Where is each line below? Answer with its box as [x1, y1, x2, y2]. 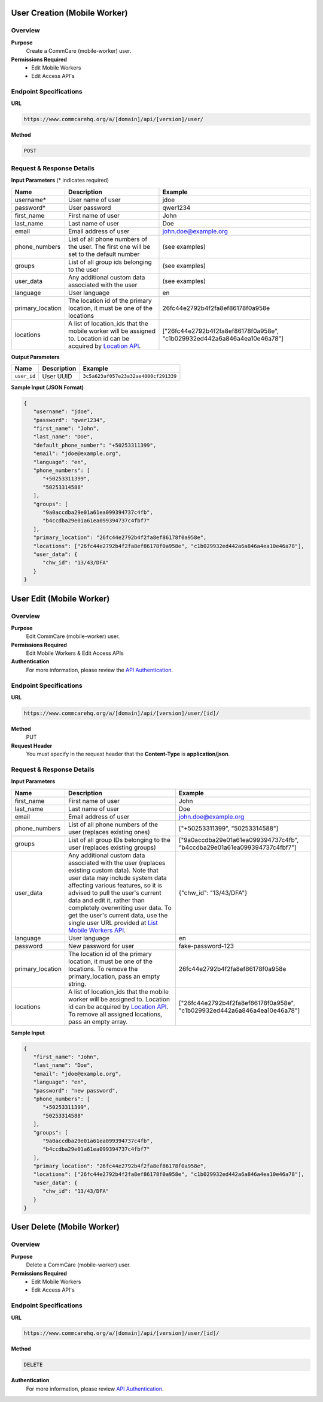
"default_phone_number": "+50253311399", [33, 441, 157, 449]
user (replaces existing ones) [68, 828, 151, 836]
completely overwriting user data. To [68, 903, 172, 911]
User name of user [68, 195, 121, 204]
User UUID [42, 372, 72, 380]
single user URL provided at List [68, 918, 159, 926]
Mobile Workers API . [68, 926, 126, 934]
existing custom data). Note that [68, 866, 159, 874]
